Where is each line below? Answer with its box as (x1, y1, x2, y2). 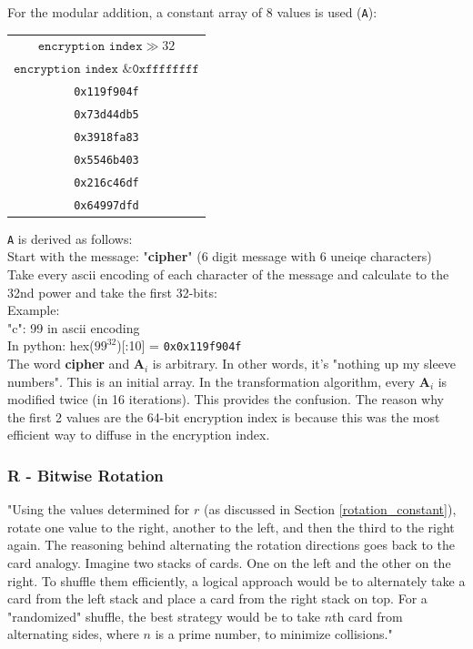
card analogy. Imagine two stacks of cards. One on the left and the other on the (7, 553, 451, 573)
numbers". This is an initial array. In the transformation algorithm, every (7, 371, 416, 390)
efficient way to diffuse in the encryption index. (7, 425, 270, 444)
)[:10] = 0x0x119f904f (116, 336, 242, 355)
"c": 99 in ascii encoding (7, 318, 140, 337)
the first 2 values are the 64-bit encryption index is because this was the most (7, 407, 440, 426)
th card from (332, 606, 403, 625)
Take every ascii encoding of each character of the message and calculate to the (7, 265, 449, 284)
